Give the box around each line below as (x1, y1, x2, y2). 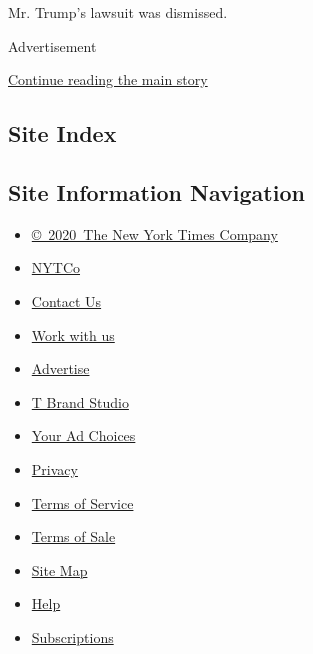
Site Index (8, 118, 117, 149)
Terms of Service (31, 492, 134, 513)
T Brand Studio (31, 391, 129, 412)
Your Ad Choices (31, 425, 136, 446)
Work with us (31, 324, 115, 345)
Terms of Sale (31, 526, 116, 547)
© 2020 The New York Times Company (31, 223, 278, 244)
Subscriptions (31, 626, 114, 647)
